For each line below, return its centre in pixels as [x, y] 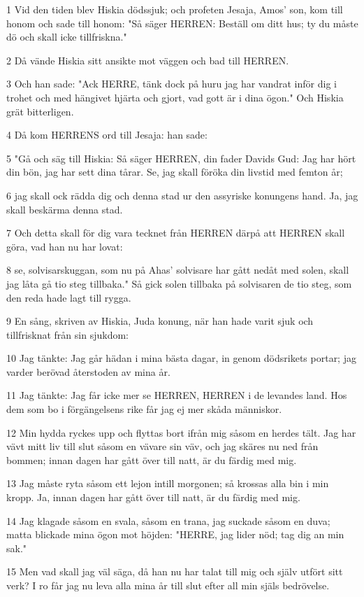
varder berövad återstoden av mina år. [88, 371]
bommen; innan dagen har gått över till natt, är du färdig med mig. [152, 459]
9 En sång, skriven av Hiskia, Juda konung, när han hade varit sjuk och [160, 321]
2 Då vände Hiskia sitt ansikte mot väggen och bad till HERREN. [148, 60]
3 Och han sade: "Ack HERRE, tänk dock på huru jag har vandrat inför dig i [172, 84]
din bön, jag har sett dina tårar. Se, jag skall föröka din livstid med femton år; [175, 172]
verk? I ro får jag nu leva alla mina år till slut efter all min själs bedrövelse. [168, 585]
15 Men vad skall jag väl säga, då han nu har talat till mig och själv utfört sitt [175, 571]
